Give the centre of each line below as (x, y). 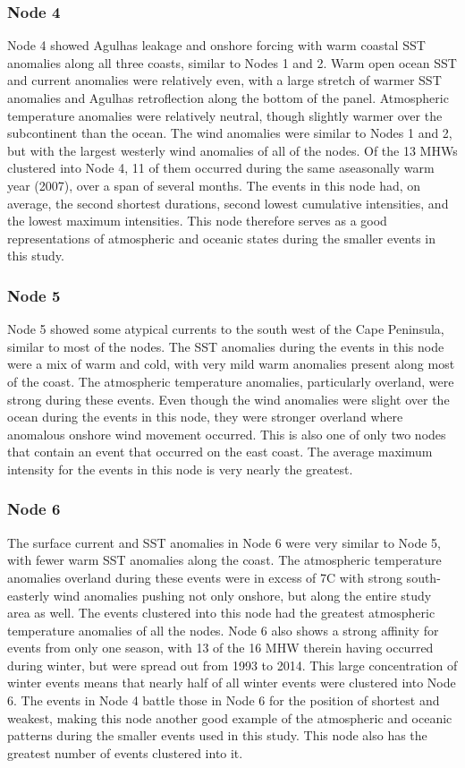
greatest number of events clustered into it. (125, 752)
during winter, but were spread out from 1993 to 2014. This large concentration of (232, 665)
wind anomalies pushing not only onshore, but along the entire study (242, 595)
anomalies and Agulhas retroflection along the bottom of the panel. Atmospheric (228, 98)
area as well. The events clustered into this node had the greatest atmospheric (221, 613)
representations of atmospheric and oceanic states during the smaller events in (222, 238)
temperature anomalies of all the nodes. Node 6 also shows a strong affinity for (223, 630)
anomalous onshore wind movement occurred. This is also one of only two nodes (227, 434)
